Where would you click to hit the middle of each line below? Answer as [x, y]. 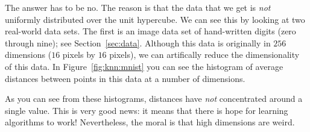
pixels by [79, 55]
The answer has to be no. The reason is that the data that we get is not [138, 7]
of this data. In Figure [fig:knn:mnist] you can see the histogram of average [144, 66]
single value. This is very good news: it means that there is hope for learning [147, 110]
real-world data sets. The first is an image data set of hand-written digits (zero [150, 31]
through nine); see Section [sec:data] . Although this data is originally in [138, 42]
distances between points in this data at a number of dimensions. [125, 78]
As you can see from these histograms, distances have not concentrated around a [154, 99]
